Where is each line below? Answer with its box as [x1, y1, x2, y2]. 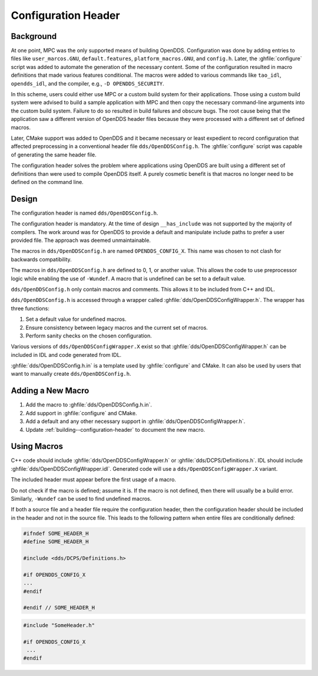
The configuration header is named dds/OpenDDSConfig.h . [11, 209, 158, 216]
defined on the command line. [11, 178, 84, 185]
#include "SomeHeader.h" [23, 622, 95, 628]
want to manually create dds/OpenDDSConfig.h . [11, 370, 132, 378]
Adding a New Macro [11, 386, 90, 396]
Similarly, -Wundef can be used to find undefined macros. [11, 495, 152, 503]
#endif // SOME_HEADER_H [23, 605, 95, 611]
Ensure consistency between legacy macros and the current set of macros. [25, 324, 208, 331]
